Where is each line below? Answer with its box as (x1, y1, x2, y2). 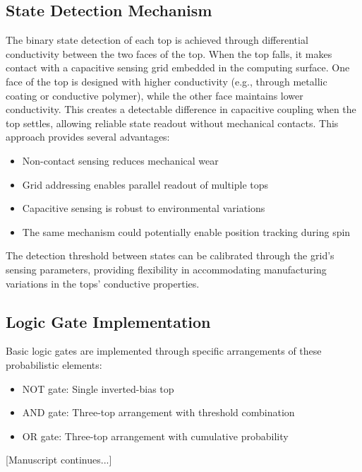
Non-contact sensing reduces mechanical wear (22, 153, 219, 167)
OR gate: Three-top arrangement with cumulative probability (22, 428, 289, 443)
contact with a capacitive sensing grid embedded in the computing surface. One (6, 60, 350, 75)
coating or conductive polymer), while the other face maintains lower (6, 88, 303, 102)
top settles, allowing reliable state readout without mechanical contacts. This (6, 115, 339, 130)
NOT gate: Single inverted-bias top (22, 381, 174, 396)
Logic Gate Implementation (6, 310, 211, 332)
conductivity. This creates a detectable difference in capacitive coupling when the (6, 102, 356, 117)
